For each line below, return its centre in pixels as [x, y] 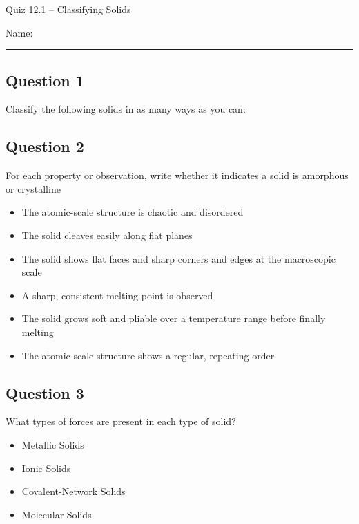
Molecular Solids [57, 514]
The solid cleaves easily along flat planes [107, 235]
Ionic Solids [46, 468]
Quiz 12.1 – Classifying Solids [68, 9]
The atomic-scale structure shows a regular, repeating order [148, 355]
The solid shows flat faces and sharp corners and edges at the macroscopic [178, 258]
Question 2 [45, 146]
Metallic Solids [53, 444]
